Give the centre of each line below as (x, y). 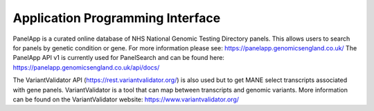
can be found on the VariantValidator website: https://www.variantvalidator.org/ (126, 99)
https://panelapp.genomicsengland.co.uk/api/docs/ (86, 67)
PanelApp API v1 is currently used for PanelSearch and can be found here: (119, 58)
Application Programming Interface (117, 18)
